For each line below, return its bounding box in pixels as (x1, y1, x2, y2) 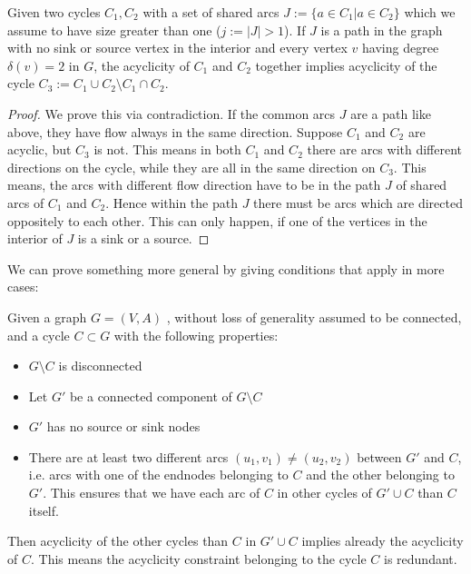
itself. (28, 500, 59, 520)
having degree (362, 38, 439, 57)
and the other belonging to (306, 465, 455, 484)
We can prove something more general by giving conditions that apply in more (7, 259, 445, 278)
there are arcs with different (307, 140, 463, 159)
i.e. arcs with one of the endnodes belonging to (28, 465, 289, 484)
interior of (7, 229, 63, 248)
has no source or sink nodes (46, 417, 201, 436)
